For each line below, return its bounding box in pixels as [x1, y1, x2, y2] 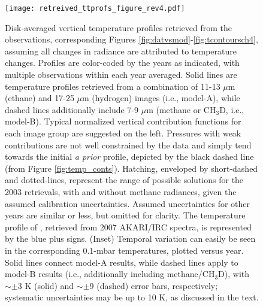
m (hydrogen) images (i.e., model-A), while [82, 92, 240, 104]
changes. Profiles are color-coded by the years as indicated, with [5, 56, 240, 69]
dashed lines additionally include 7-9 [5, 103, 139, 115]
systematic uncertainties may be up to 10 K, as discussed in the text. [5, 291, 259, 303]
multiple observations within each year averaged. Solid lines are [5, 68, 237, 81]
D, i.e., [219, 103, 244, 115]
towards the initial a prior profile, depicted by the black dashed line [5, 150, 254, 163]
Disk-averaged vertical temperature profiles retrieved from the [5, 21, 232, 34]
